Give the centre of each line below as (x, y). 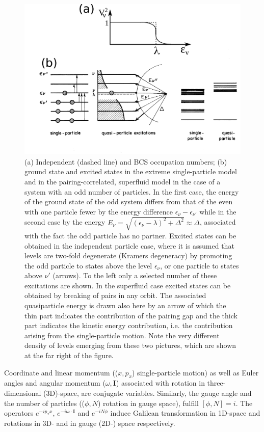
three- (216, 383)
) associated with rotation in (160, 383)
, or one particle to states (200, 265)
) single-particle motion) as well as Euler (195, 372)
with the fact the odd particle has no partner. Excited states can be (130, 235)
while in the (218, 211)
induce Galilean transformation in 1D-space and (185, 413)
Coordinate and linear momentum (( (61, 372)
